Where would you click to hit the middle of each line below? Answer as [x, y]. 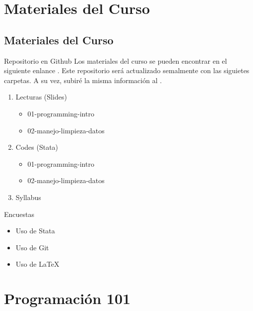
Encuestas [19, 214]
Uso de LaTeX [37, 264]
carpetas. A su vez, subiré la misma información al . [83, 80]
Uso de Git [32, 247]
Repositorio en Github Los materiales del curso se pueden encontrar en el [116, 60]
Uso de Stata [35, 231]
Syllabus [28, 197]
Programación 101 [67, 298]
